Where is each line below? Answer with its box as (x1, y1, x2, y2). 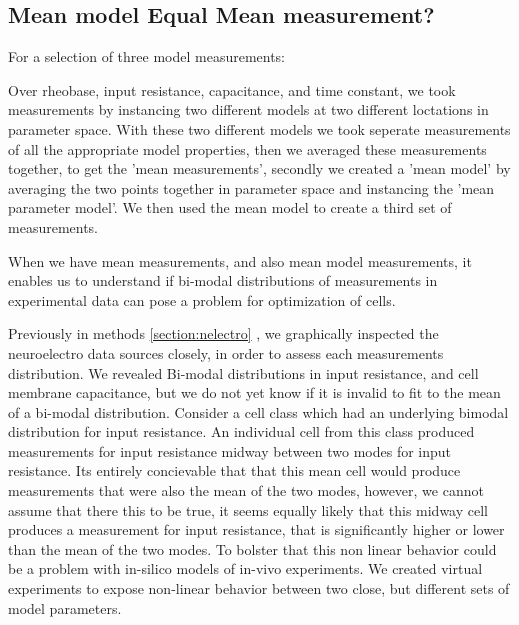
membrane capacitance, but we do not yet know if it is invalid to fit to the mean (8, 382, 501, 403)
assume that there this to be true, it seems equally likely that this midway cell (8, 499, 488, 520)
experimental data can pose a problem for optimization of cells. (8, 289, 396, 310)
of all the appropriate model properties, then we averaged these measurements (8, 138, 487, 159)
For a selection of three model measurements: (8, 46, 286, 67)
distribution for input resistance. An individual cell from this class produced (8, 421, 475, 442)
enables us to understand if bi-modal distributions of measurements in (8, 270, 438, 291)
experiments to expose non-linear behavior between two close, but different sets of (8, 578, 510, 599)
